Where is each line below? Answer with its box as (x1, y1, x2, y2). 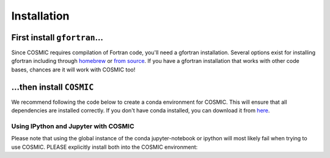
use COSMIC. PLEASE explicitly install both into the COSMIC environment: (11, 143, 198, 151)
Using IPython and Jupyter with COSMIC (11, 122, 134, 131)
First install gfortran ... (11, 32, 104, 43)
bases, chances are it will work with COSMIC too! (11, 66, 136, 73)
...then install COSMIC (11, 82, 94, 92)
